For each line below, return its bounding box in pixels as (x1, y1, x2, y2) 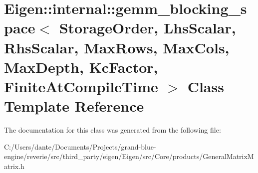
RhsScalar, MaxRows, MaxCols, (4, 37, 230, 57)
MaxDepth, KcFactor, (4, 56, 158, 77)
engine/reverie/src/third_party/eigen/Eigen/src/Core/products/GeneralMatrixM (4, 151, 254, 162)
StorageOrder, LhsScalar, (59, 17, 236, 38)
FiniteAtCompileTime (4, 76, 158, 96)
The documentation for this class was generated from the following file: (4, 125, 221, 135)
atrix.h (4, 161, 24, 171)
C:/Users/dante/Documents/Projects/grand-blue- (4, 141, 156, 152)
